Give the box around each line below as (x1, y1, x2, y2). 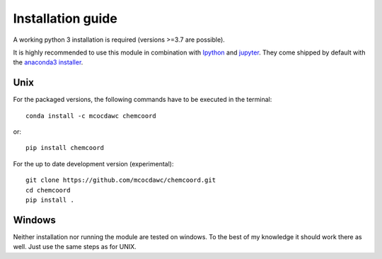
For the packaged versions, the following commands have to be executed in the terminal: (13, 96, 272, 104)
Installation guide (13, 11, 118, 26)
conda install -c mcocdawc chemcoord (25, 112, 157, 120)
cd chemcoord (25, 186, 71, 194)
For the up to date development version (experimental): (13, 159, 174, 168)
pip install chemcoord (25, 144, 105, 152)
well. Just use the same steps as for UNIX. (13, 243, 137, 251)
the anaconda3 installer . (13, 58, 83, 67)
